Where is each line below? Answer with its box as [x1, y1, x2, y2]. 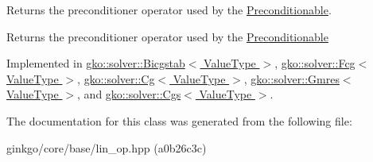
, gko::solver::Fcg [274, 55, 356, 71]
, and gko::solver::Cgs [77, 86, 181, 102]
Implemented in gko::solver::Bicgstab [6, 55, 185, 71]
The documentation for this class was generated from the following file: [6, 112, 352, 129]
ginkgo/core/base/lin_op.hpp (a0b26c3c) [6, 139, 207, 156]
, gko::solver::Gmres [243, 70, 340, 87]
